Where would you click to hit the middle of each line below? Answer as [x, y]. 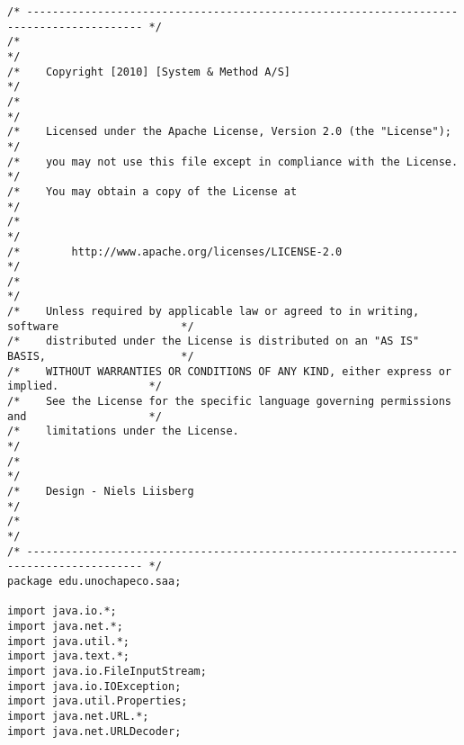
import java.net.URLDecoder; [94, 731]
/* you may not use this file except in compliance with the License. [233, 162]
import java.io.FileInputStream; [107, 671]
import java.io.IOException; [94, 686]
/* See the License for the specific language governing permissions [229, 402]
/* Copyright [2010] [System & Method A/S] [149, 72]
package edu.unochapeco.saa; [94, 581]
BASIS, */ [101, 357]
